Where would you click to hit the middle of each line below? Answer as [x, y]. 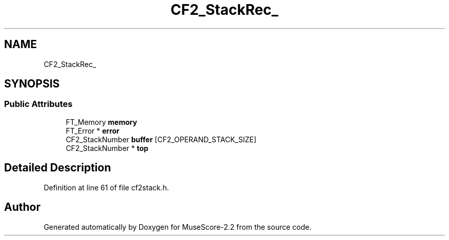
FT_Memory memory [101, 122]
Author [22, 207]
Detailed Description [58, 168]
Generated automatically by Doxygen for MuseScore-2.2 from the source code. [178, 227]
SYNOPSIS [32, 84]
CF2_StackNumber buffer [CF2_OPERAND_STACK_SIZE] [161, 139]
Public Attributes [38, 104]
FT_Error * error [93, 130]
